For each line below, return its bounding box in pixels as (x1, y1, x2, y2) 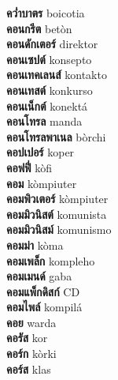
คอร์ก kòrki (6, 345, 57, 362)
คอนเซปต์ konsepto (6, 51, 92, 67)
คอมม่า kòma (6, 236, 64, 253)
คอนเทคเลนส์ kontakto (6, 66, 107, 83)
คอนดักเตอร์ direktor (6, 36, 98, 52)
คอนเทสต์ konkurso (6, 81, 93, 98)
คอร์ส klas (6, 360, 51, 377)
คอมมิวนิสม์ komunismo (6, 221, 112, 238)
